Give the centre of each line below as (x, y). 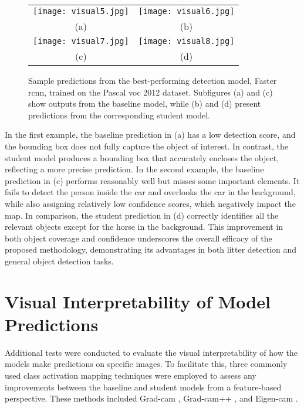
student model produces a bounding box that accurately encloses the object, (142, 157)
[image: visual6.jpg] (186, 11)
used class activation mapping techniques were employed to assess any (131, 375)
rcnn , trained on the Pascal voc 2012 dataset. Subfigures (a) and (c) (151, 92)
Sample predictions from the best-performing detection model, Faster (153, 80)
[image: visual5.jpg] (81, 11)
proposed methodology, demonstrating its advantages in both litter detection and (151, 249)
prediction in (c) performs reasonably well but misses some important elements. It (152, 180)
